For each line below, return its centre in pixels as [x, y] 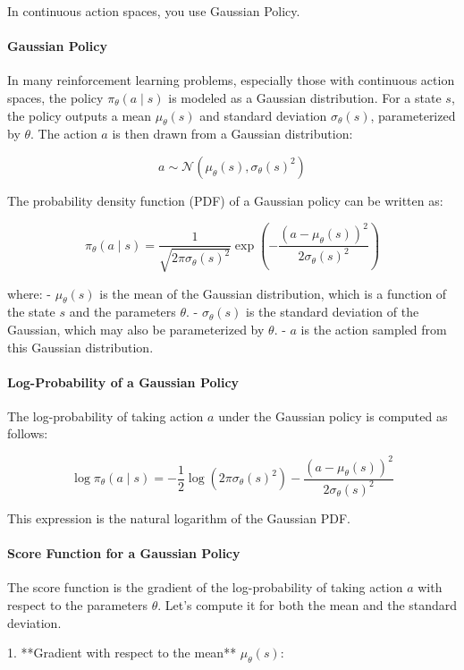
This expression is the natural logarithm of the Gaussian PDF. [179, 517]
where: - [30, 293]
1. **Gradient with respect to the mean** [122, 653]
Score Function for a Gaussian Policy [124, 553]
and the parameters [122, 312]
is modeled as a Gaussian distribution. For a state [305, 97]
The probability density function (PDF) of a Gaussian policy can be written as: [225, 200]
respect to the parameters [77, 604]
